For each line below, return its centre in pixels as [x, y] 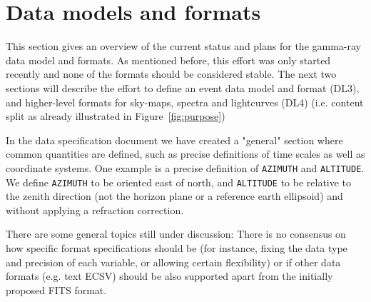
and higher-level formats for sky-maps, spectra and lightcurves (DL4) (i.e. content [185, 102]
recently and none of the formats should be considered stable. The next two [171, 74]
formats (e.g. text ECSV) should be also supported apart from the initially [169, 276]
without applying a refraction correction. [95, 210]
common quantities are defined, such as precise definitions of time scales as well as [185, 154]
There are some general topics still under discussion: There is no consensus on [176, 234]
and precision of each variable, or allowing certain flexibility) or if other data [173, 262]
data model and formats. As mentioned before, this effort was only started [168, 60]
